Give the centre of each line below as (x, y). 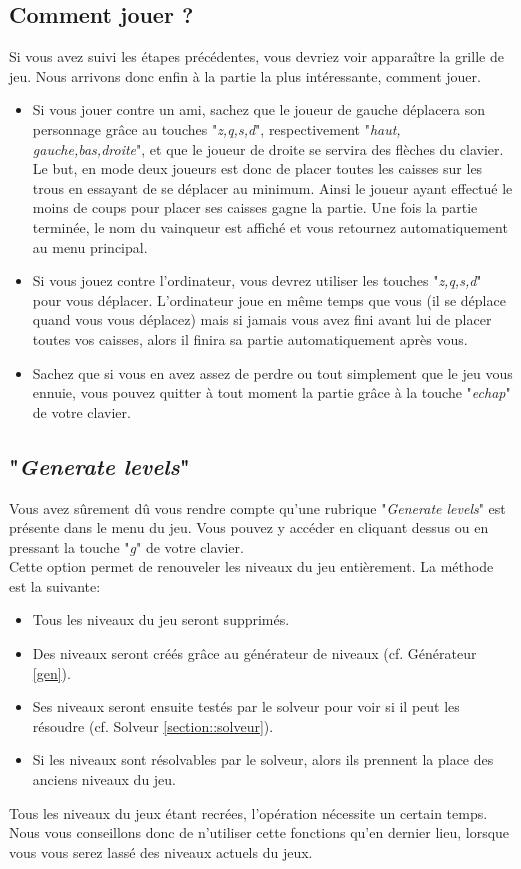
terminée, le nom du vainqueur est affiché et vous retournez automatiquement (270, 226)
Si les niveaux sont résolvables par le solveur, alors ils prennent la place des (263, 759)
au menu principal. (90, 246)
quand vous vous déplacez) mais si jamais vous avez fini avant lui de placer (262, 319)
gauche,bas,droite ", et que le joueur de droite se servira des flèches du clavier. (268, 148)
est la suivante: (55, 585)
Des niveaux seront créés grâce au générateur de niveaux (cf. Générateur (254, 653)
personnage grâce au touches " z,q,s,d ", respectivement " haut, (216, 128)
